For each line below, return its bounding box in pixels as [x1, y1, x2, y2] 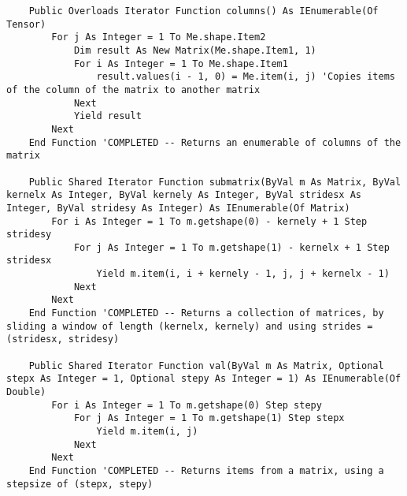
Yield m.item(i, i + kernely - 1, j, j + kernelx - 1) [96, 268, 390, 280]
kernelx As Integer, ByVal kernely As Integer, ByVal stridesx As [6, 189, 362, 201]
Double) [6, 386, 46, 398]
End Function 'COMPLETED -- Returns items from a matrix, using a [28, 464, 384, 476]
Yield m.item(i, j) [96, 426, 198, 437]
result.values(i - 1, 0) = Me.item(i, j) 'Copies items [96, 71, 395, 83]
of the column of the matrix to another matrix [6, 84, 261, 95]
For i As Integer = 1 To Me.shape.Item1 [73, 58, 288, 69]
